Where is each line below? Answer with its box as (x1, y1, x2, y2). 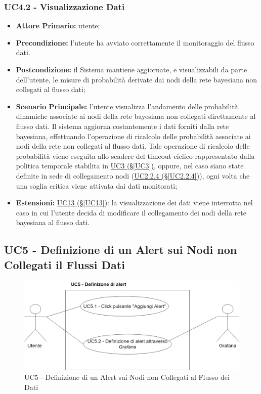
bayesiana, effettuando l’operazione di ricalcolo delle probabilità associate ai (16, 130, 251, 141)
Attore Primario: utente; (16, 20, 100, 31)
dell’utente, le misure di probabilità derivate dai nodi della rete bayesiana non (16, 74, 257, 84)
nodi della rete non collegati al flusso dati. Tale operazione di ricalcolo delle (16, 141, 250, 151)
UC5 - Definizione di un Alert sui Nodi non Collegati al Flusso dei (24, 372, 230, 382)
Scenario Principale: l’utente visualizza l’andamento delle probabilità (16, 101, 238, 111)
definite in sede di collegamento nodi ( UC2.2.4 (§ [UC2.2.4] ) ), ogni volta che (16, 170, 250, 181)
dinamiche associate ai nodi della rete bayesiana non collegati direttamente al (16, 111, 256, 121)
